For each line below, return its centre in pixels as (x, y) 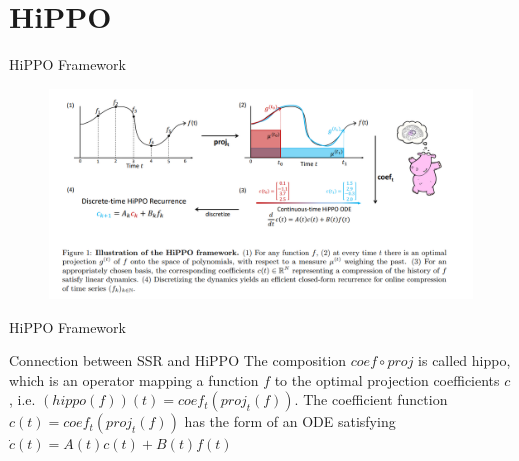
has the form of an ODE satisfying (290, 421)
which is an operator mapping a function (134, 379)
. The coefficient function (371, 399)
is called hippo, (464, 360)
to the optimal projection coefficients (387, 379)
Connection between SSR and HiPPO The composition (178, 360)
